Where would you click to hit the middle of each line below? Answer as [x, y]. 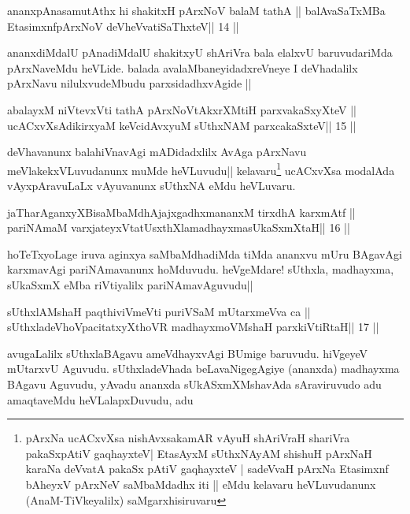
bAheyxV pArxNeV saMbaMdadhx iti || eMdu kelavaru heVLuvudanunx [201, 484]
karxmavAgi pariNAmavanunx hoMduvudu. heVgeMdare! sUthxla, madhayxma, [201, 269]
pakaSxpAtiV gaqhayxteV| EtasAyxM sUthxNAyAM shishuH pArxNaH [199, 453]
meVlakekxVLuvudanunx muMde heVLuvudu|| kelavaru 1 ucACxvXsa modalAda [201, 169]
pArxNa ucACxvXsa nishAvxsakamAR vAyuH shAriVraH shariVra [188, 438]
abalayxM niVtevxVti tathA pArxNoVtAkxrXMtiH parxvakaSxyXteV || [182, 109]
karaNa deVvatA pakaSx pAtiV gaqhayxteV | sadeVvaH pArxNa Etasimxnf [207, 469]
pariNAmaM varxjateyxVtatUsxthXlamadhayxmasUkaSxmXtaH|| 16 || [179, 227]
